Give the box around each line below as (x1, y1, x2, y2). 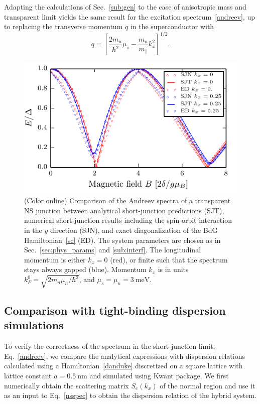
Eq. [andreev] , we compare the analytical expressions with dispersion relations (4, 350, 245, 361)
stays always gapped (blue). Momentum (24, 264, 147, 275)
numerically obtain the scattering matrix (4, 380, 129, 390)
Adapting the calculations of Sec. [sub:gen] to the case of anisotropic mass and (4, 2, 246, 12)
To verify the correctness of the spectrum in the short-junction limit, (4, 341, 215, 351)
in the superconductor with (130, 21, 214, 32)
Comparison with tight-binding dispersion (4, 302, 226, 318)
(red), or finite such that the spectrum (110, 254, 228, 264)
